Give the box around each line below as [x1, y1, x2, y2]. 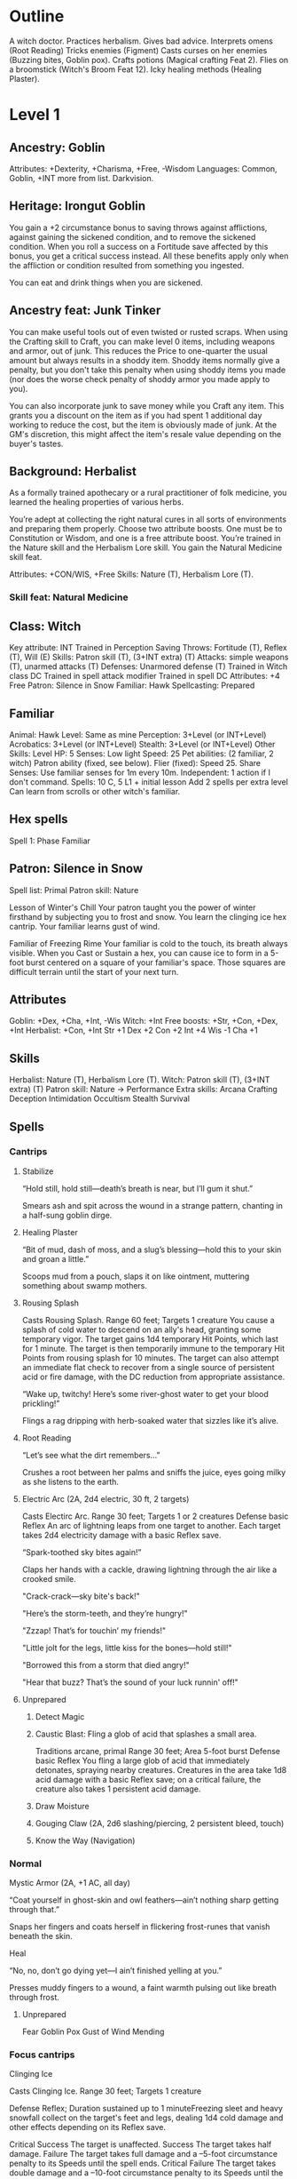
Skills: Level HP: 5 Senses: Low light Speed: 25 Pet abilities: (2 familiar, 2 [9, 748, 275, 759]
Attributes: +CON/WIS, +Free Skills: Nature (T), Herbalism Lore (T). [9, 569, 254, 579]
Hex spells [9, 811, 68, 827]
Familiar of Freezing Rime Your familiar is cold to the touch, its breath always [9, 938, 288, 948]
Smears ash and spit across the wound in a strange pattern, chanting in [21, 1200, 284, 1210]
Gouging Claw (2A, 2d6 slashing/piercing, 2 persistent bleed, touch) [35, 1817, 285, 1828]
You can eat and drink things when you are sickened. [9, 277, 203, 288]
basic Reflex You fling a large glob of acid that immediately [35, 1755, 250, 1766]
